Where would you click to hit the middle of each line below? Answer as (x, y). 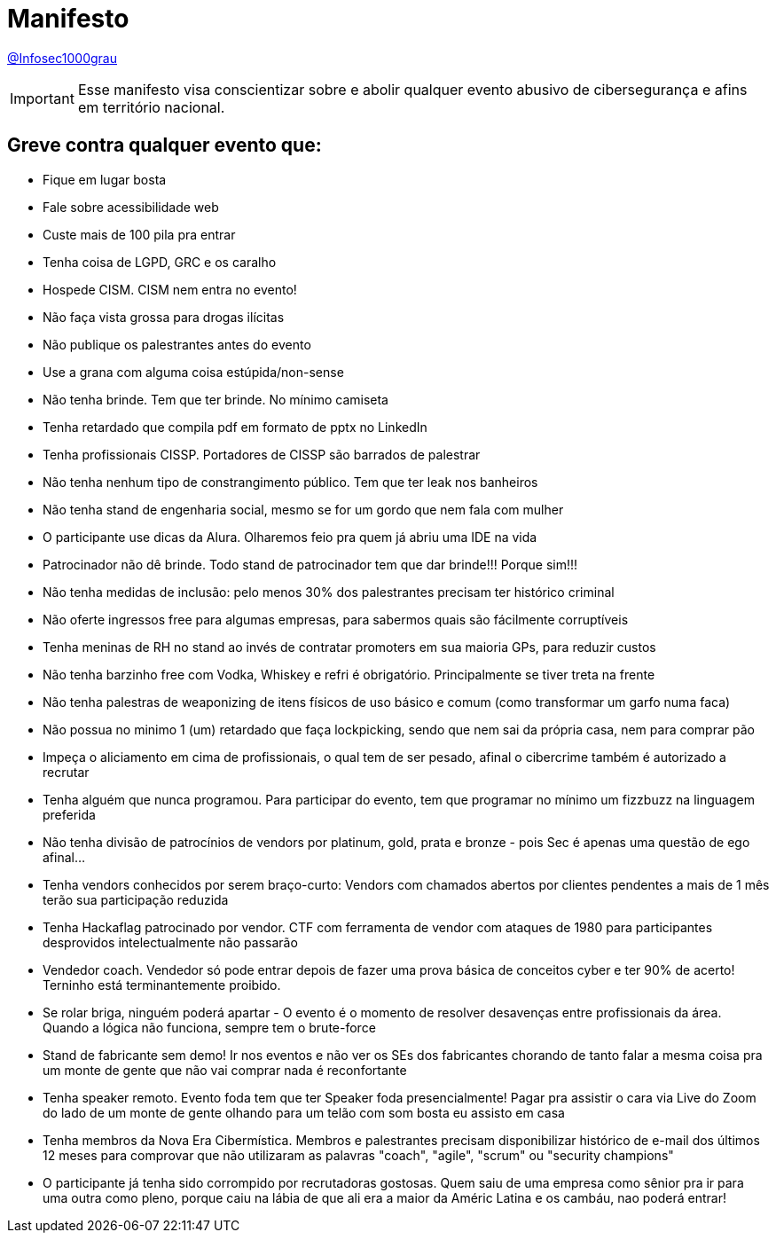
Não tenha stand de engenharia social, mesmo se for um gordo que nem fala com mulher (303, 509)
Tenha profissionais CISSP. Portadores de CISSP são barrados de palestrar (262, 454)
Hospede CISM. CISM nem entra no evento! (170, 289)
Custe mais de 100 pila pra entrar (139, 234)
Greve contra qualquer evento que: (165, 145)
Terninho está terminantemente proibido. (162, 985)
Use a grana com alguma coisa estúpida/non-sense (193, 372)
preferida (69, 814)
